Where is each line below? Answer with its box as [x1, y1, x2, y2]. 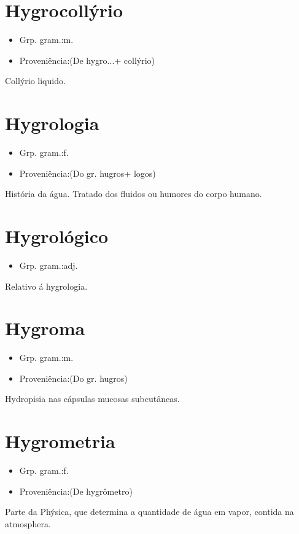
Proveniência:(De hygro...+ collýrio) [19, 53, 155, 66]
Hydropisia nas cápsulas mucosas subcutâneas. [5, 392, 180, 405]
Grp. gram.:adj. [19, 258, 78, 271]
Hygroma [5, 315, 85, 341]
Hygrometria [5, 428, 115, 454]
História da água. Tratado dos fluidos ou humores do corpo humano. [5, 187, 262, 200]
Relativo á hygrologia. [5, 279, 88, 292]
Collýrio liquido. [5, 74, 66, 87]
